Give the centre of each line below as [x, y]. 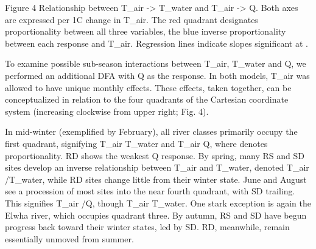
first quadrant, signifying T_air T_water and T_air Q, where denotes [136, 143]
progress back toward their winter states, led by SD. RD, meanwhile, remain [147, 227]
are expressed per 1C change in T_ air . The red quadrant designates [132, 19]
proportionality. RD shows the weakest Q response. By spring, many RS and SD [155, 155]
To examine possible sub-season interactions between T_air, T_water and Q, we [156, 63]
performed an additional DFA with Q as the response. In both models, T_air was [157, 75]
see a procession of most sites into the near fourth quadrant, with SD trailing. [150, 191]
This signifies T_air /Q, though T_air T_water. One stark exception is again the [158, 203]
